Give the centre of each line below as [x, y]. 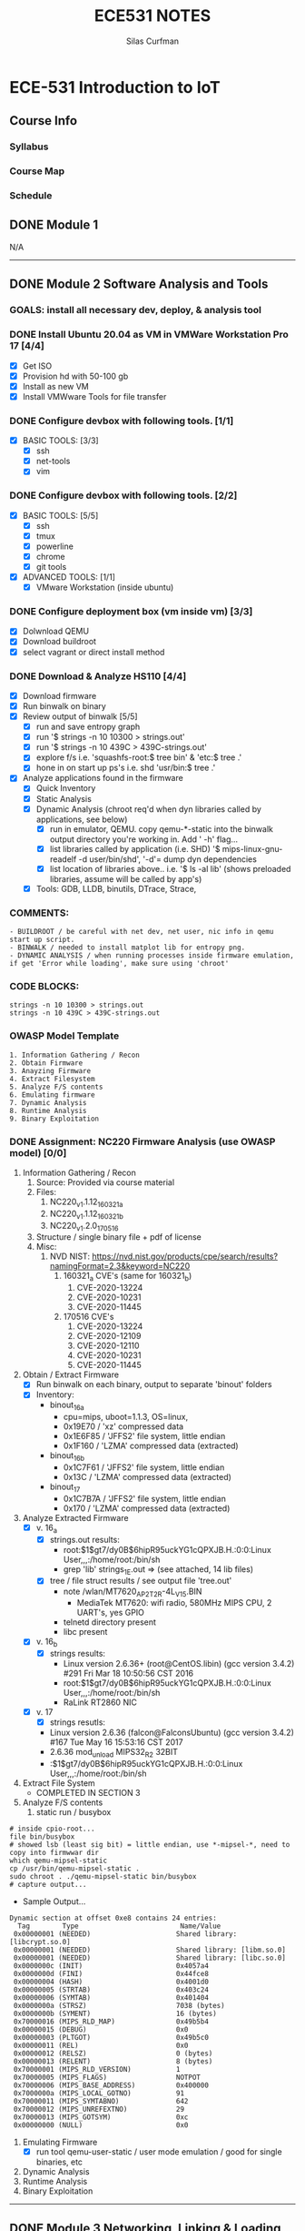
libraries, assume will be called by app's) [126, 878]
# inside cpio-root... [52, 1829]
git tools [51, 566]
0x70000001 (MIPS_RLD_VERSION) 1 [97, 2070]
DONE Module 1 [54, 225]
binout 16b [67, 1456]
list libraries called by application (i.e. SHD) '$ [135, 848]
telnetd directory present [110, 1622]
